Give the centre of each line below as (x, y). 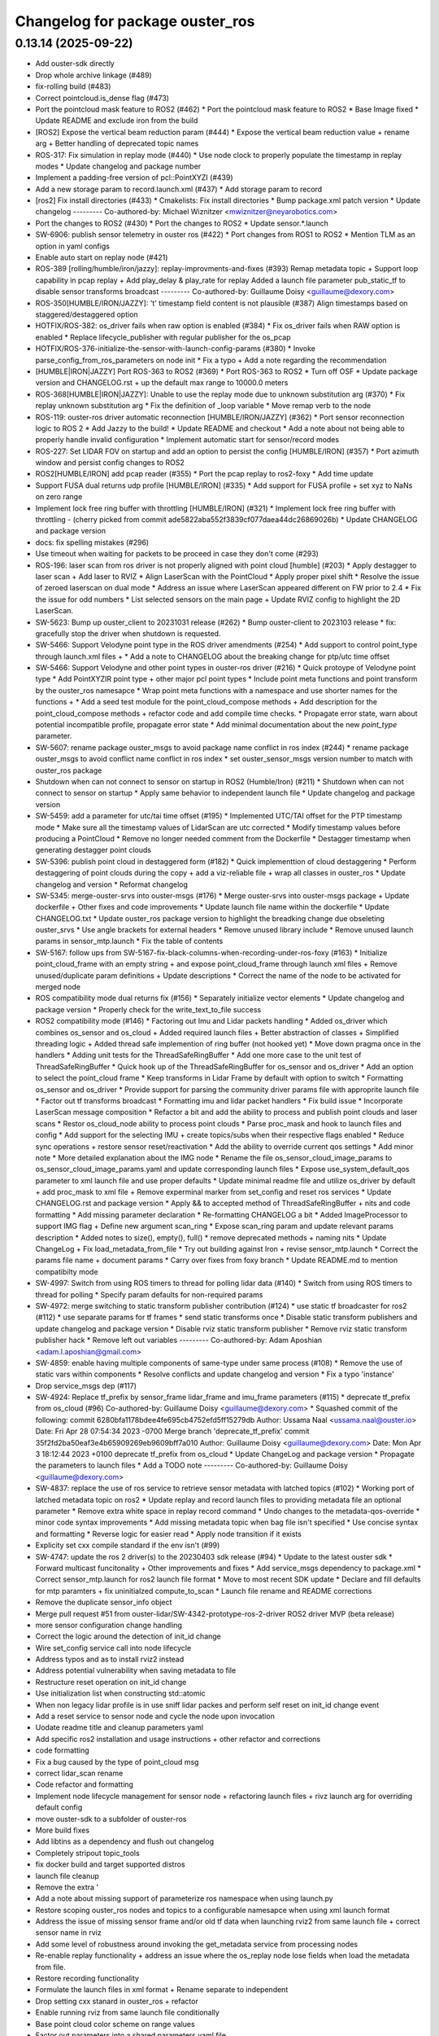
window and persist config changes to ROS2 (110, 463)
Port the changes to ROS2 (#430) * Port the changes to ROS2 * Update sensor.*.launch (182, 223)
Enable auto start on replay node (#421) (102, 257)
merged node (58, 987)
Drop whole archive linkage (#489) (93, 75)
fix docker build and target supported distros (111, 1864)
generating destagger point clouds (93, 850)
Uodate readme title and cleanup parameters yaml (119, 1727)
